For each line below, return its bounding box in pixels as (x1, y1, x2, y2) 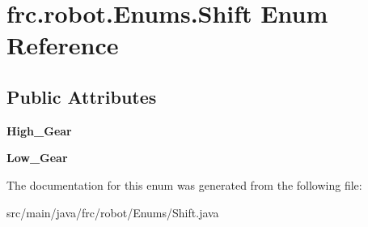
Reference (6, 28, 119, 62)
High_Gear (6, 122, 72, 139)
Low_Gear (6, 149, 68, 166)
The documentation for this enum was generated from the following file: (6, 176, 362, 193)
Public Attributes (6, 84, 157, 109)
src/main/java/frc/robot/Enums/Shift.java (6, 203, 219, 221)
